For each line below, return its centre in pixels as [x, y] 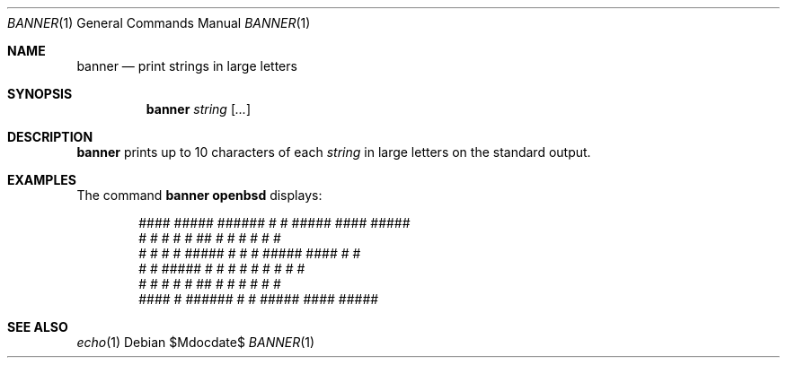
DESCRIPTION [50, 137]
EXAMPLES [42, 180]
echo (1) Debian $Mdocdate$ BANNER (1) [196, 342]
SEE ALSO [38, 327]
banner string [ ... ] [199, 109]
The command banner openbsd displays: [199, 195]
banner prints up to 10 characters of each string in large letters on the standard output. [334, 152]
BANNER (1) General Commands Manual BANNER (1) [159, 23]
